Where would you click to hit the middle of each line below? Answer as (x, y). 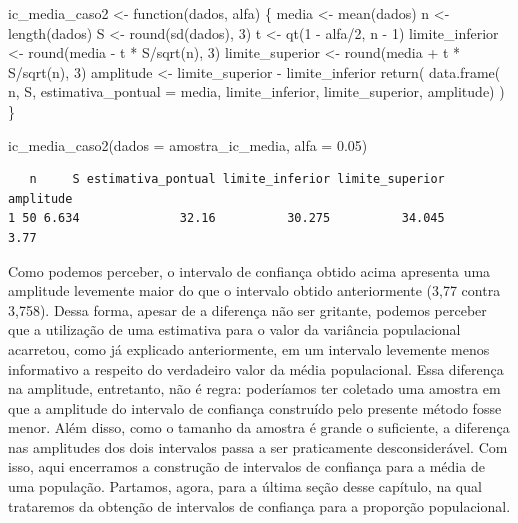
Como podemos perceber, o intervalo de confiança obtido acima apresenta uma (249, 270)
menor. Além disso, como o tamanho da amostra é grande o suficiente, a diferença (259, 427)
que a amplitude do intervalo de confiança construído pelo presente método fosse (255, 407)
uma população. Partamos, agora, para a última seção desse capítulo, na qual (245, 486)
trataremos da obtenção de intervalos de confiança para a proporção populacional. (259, 505)
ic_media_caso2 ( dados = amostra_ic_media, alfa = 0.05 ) (188, 144)
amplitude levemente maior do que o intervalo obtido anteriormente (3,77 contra (254, 290)
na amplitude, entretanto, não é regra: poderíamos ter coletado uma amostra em (254, 388)
